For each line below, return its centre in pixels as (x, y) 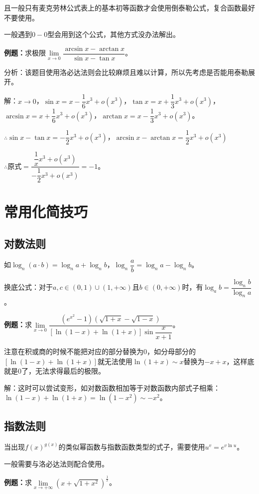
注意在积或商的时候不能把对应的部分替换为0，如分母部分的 (100, 351)
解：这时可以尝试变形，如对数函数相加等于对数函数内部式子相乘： (112, 387)
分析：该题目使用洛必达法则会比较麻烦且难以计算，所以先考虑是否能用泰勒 (126, 72)
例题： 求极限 (25, 53)
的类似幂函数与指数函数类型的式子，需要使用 (132, 447)
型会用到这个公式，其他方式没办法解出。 (114, 34)
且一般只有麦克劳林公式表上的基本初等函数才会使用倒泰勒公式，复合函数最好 (129, 7)
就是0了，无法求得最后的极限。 (55, 371)
